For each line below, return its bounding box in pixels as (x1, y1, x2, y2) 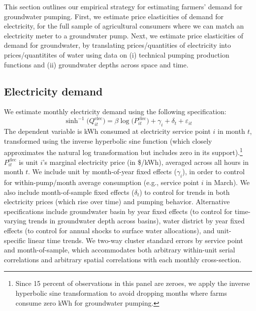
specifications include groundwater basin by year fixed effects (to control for (4, 206, 233, 216)
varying (4, 216, 27, 226)
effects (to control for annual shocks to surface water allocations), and (4, 225, 215, 236)
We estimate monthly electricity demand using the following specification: (4, 106, 226, 117)
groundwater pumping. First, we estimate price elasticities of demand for (4, 11, 224, 21)
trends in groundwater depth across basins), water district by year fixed (28, 216, 245, 226)
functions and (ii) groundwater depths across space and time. (4, 59, 189, 69)
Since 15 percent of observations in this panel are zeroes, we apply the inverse (15, 278, 250, 288)
